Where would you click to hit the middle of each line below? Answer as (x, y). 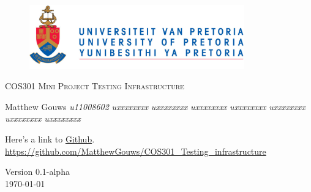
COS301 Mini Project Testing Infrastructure (95, 86)
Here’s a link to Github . (50, 138)
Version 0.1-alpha (37, 172)
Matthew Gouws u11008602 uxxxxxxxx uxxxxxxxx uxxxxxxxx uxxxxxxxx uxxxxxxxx (155, 106)
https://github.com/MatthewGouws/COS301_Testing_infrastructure (136, 151)
